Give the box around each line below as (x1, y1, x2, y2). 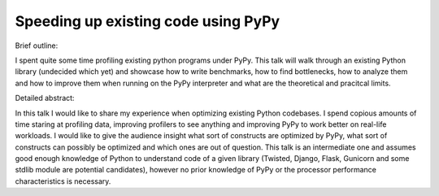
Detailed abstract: (15, 94, 75, 103)
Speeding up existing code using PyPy (15, 12, 280, 30)
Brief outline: (15, 41, 59, 50)
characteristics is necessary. (15, 176, 111, 186)
